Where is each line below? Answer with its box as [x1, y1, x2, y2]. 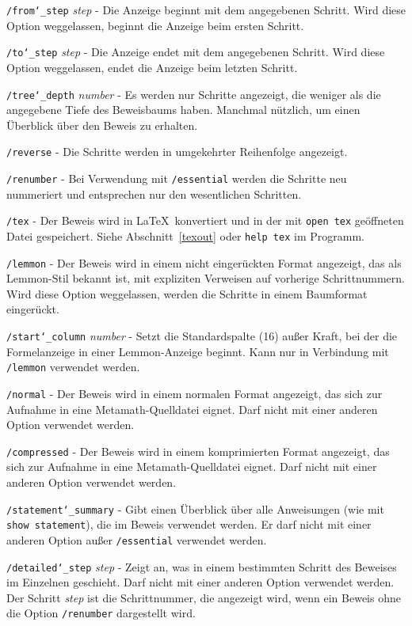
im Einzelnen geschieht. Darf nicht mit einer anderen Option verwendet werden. [6, 574, 395, 590]
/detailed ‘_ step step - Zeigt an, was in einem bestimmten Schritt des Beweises [6, 558, 397, 575]
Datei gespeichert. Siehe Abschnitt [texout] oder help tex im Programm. [6, 227, 364, 244]
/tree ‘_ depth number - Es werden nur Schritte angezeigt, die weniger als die [6, 85, 381, 102]
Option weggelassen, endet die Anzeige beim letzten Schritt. [6, 59, 298, 75]
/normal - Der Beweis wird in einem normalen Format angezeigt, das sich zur [6, 385, 383, 401]
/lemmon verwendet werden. [6, 359, 140, 375]
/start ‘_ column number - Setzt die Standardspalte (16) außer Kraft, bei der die [6, 328, 398, 343]
